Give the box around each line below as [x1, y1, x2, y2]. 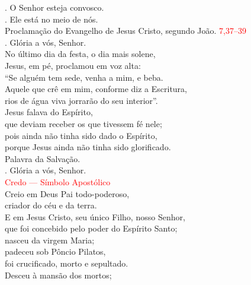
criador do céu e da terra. [5, 199, 97, 211]
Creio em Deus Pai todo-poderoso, [5, 187, 130, 199]
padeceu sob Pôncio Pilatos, [5, 245, 106, 258]
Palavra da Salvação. [5, 152, 81, 164]
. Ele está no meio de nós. [5, 12, 98, 25]
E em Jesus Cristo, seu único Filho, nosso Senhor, [5, 210, 185, 223]
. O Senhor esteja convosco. [5, 1, 104, 13]
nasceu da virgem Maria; [5, 233, 95, 246]
